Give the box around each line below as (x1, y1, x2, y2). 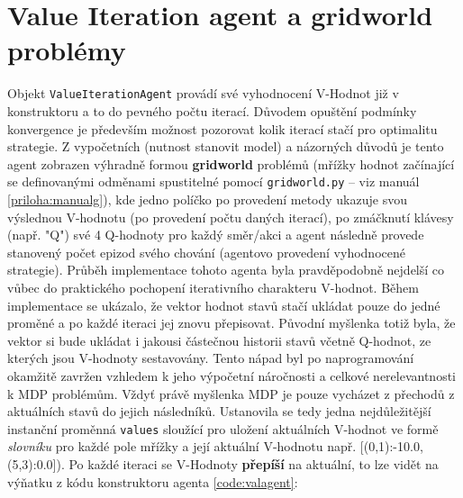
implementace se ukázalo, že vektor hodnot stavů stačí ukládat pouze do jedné (7, 295, 440, 314)
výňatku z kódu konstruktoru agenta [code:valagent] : (7, 472, 298, 491)
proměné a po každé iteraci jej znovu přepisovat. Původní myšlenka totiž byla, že (7, 313, 456, 332)
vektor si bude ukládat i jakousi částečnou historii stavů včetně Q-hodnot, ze (7, 330, 431, 349)
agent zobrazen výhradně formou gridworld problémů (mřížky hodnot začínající (7, 154, 455, 173)
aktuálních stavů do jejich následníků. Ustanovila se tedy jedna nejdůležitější (7, 402, 431, 421)
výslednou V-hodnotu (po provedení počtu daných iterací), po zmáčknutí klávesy (7, 207, 454, 226)
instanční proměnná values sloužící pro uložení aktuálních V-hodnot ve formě (7, 419, 439, 438)
